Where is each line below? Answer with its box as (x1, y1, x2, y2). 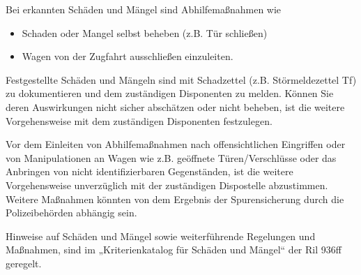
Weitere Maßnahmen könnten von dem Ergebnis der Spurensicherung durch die (6, 191, 344, 206)
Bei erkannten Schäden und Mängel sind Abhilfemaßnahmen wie (6, 2, 282, 16)
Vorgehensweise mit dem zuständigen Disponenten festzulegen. (6, 113, 272, 128)
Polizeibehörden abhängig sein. (6, 205, 137, 220)
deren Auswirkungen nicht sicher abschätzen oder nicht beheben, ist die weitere (6, 99, 345, 114)
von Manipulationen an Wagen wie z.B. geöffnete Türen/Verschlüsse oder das (6, 150, 337, 165)
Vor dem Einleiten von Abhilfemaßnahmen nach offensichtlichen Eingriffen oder (6, 137, 346, 151)
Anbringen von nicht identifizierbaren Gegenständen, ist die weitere (6, 164, 293, 179)
